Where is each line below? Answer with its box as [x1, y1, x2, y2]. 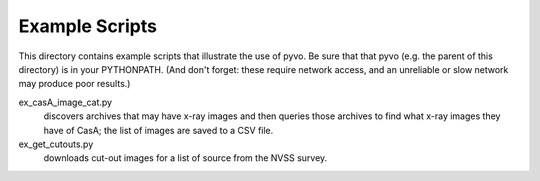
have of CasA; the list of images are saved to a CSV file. [43, 124, 274, 136]
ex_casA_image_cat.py [18, 96, 113, 108]
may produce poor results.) [18, 78, 131, 90]
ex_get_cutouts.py [18, 138, 94, 150]
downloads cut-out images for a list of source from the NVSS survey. [43, 152, 328, 164]
